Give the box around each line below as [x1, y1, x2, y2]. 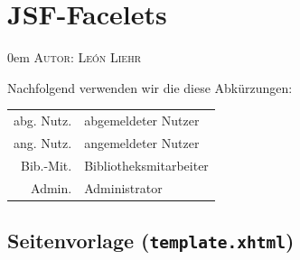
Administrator [84, 178, 163, 197]
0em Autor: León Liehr [7, 48, 141, 67]
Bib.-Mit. [20, 155, 72, 174]
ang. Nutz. [14, 133, 72, 152]
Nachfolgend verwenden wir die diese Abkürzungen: [7, 78, 293, 97]
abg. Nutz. [14, 111, 72, 130]
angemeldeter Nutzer [84, 133, 200, 152]
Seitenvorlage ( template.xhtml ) [7, 227, 295, 255]
